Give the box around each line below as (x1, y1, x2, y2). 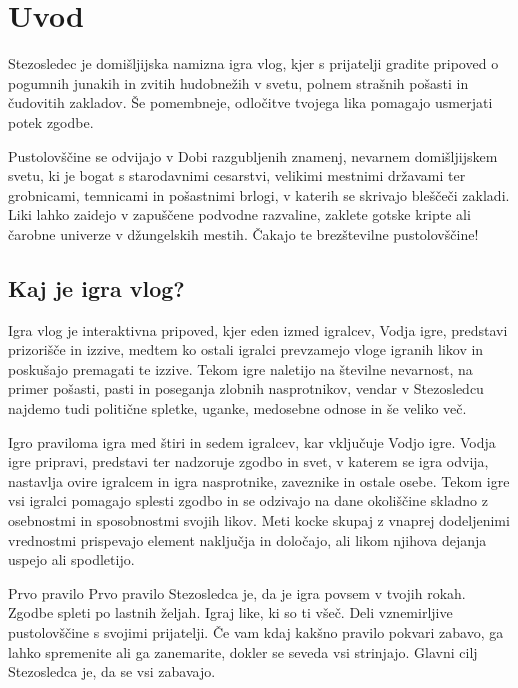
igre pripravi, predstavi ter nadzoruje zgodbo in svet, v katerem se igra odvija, (8, 451, 489, 472)
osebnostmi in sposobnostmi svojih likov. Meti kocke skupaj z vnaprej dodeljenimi (8, 510, 510, 531)
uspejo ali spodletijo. (8, 549, 135, 570)
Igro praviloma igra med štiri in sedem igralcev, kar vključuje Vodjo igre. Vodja (8, 431, 496, 452)
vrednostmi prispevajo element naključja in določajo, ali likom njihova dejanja (8, 529, 487, 550)
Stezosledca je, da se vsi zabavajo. (8, 661, 216, 682)
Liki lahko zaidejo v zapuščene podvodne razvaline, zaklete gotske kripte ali (8, 204, 471, 225)
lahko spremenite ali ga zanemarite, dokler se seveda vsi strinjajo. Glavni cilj (8, 641, 478, 662)
